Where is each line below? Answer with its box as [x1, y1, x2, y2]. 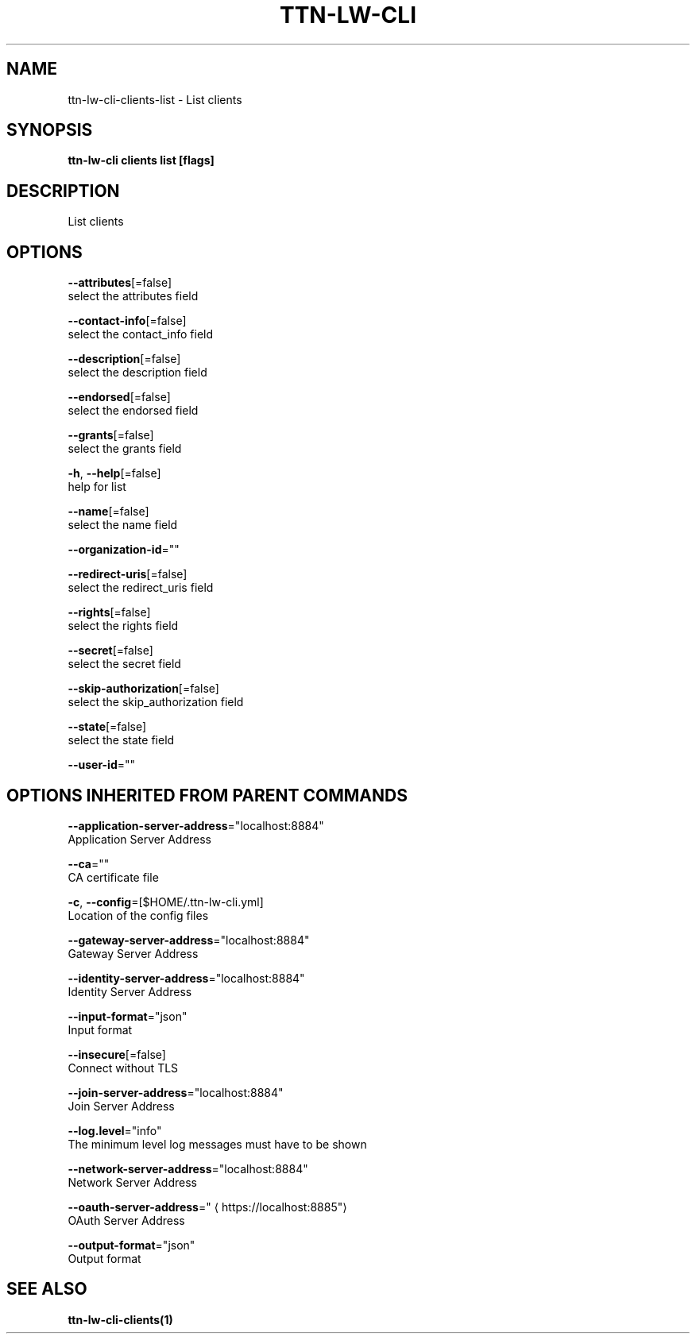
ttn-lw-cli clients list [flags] [68, 153, 215, 168]
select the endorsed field [68, 404, 199, 418]
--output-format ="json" [68, 1238, 195, 1252]
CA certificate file [68, 870, 159, 884]
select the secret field [68, 657, 181, 671]
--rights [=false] [68, 605, 151, 620]
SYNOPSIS [6, 120, 93, 141]
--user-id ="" [68, 758, 136, 772]
